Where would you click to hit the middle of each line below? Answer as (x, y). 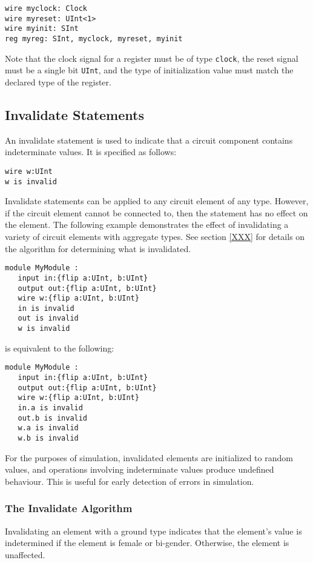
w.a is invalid (48, 428)
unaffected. (25, 554)
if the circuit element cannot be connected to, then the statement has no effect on (156, 212)
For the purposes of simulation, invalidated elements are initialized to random (149, 457)
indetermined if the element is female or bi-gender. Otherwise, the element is (147, 543)
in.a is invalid (50, 408)
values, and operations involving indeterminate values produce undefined (140, 469)
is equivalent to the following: (60, 348)
